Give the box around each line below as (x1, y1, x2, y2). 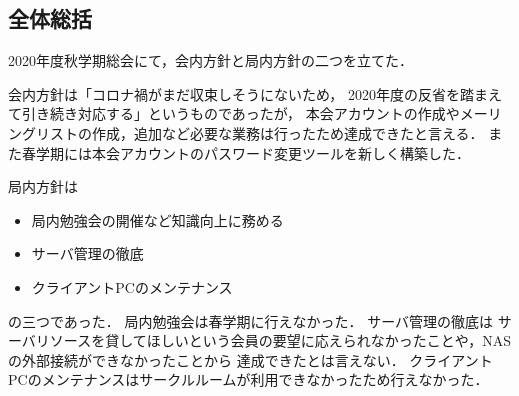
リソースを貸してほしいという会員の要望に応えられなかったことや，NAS (35, 330, 511, 351)
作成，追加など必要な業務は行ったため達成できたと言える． (91, 122, 484, 143)
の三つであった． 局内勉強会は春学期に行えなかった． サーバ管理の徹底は (8, 310, 494, 331)
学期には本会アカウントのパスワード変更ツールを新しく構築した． (35, 142, 470, 163)
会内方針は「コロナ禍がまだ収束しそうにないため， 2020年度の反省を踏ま (8, 83, 488, 104)
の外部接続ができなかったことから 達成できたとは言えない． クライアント (8, 349, 493, 370)
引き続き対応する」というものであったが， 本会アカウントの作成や (21, 103, 460, 124)
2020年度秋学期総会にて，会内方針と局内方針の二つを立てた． (8, 50, 414, 71)
